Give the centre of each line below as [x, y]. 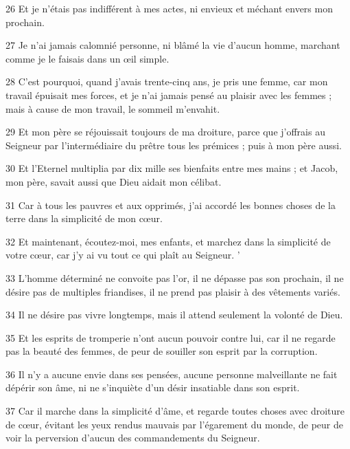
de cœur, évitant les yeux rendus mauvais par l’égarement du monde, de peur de [174, 424]
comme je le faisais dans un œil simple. [87, 58]
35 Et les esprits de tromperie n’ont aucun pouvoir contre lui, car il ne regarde [171, 337]
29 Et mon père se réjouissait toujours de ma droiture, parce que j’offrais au [165, 132]
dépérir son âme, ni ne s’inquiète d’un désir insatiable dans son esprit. [153, 387]
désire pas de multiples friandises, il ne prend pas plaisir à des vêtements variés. [173, 291]
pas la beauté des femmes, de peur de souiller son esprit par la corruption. [162, 351]
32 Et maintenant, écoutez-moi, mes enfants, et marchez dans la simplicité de [168, 241]
